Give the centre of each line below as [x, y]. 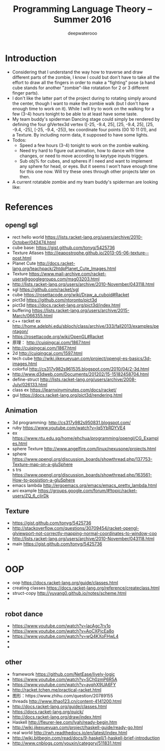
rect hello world [28, 237]
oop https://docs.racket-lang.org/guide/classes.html [65, 583]
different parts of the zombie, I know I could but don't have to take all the [86, 77]
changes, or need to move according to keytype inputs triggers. [84, 156]
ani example [24, 490]
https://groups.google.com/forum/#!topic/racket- [87, 490]
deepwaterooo [82, 33]
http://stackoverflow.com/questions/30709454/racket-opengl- [75, 528]
